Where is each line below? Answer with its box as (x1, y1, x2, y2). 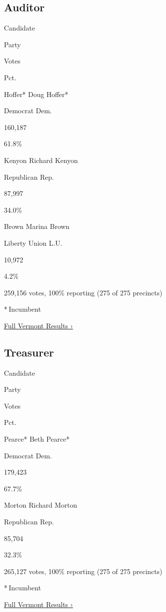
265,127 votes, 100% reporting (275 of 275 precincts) (4, 566, 163, 576)
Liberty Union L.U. (4, 237, 63, 248)
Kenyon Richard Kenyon (4, 155, 78, 165)
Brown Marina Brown (4, 221, 70, 231)
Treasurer (4, 344, 54, 359)
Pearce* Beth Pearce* (4, 434, 70, 444)
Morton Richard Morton (4, 500, 77, 510)
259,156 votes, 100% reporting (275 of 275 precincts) (4, 287, 163, 297)
